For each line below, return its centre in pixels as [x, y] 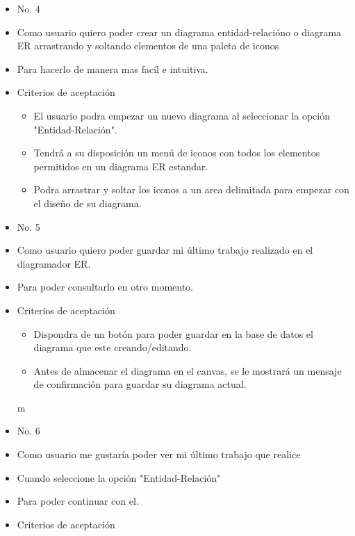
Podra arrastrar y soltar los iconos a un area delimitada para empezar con [191, 189]
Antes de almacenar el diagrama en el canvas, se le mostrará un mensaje [188, 370]
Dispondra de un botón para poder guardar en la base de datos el [173, 333]
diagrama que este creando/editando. [113, 347]
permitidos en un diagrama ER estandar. [121, 166]
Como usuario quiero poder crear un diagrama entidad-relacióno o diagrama [179, 32]
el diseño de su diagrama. [88, 203]
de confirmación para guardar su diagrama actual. [140, 384]
